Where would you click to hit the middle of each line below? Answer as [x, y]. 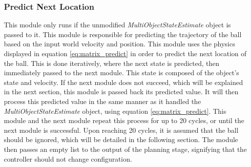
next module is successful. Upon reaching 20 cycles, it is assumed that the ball [121, 130]
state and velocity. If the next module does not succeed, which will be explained [124, 82]
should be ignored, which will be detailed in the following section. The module [121, 139]
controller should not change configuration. [68, 158]
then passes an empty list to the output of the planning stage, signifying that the [125, 149]
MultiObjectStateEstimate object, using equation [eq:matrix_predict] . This [115, 111]
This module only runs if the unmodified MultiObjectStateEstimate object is [117, 25]
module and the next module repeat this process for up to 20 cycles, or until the [124, 120]
